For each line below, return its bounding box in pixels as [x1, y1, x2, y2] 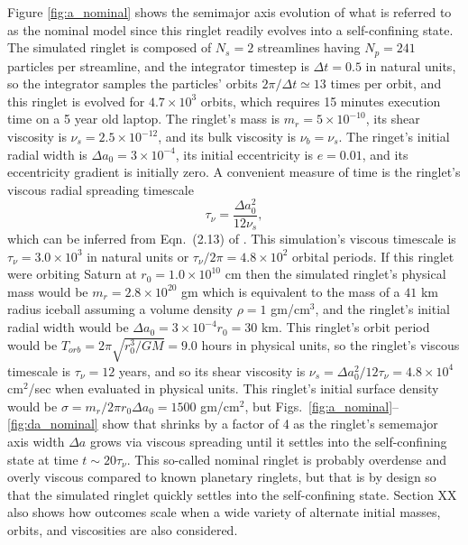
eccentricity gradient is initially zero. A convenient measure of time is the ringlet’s [7, 162, 461, 181]
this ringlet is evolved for [7, 91, 145, 110]
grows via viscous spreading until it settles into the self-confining [89, 432, 447, 450]
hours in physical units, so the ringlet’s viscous [201, 335, 460, 354]
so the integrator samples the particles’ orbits [7, 74, 258, 93]
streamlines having [257, 38, 361, 57]
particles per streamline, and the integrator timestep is [7, 56, 309, 75]
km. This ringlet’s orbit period [261, 318, 430, 337]
